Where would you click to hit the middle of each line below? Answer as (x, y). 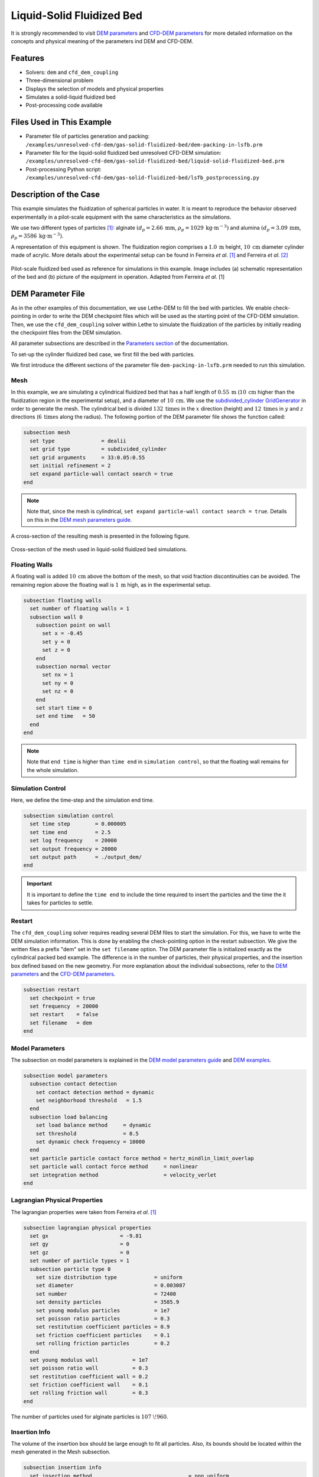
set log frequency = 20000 (74, 841)
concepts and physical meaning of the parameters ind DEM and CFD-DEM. (102, 41)
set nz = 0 (58, 692)
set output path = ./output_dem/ (86, 857)
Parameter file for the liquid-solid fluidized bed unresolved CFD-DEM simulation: (123, 153)
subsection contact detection (74, 1084)
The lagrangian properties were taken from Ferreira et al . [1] (84, 1212)
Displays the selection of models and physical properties (95, 89)
